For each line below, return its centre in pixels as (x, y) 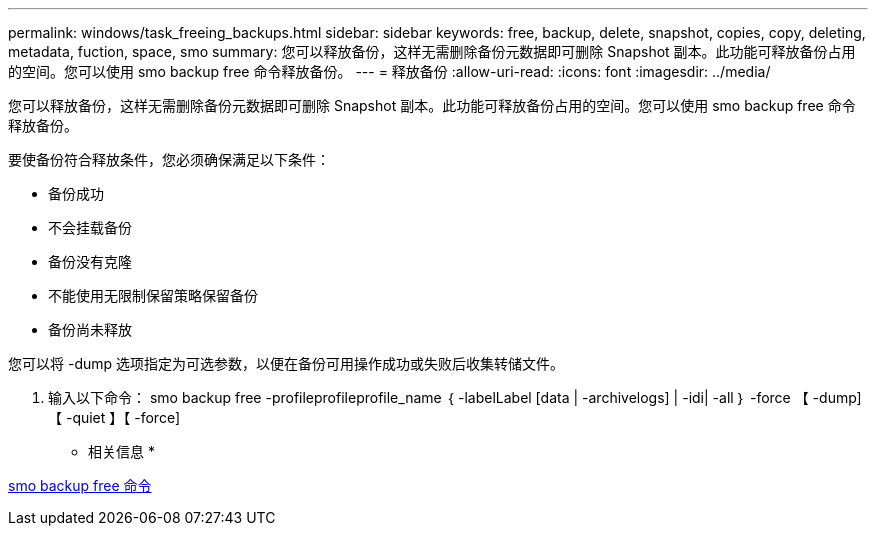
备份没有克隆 (90, 261)
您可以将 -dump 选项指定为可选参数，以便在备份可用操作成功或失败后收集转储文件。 (286, 363)
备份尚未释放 (90, 329)
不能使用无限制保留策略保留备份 (153, 295)
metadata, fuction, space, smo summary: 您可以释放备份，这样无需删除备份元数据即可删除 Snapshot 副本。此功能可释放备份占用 (432, 51)
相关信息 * (121, 451)
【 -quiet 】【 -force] (114, 417)
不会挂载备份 (90, 227)
